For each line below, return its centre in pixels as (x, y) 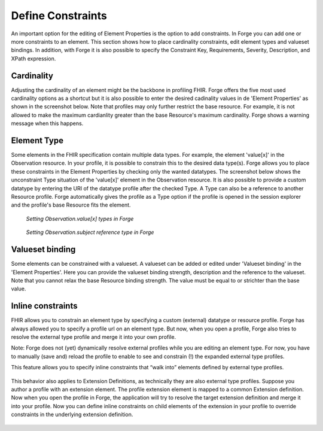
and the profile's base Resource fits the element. (71, 205)
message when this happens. (47, 123)
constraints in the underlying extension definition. (72, 415)
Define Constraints (59, 16)
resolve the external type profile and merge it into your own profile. (94, 337)
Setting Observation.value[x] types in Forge (80, 218)
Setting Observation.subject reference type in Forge (90, 232)
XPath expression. (33, 58)
